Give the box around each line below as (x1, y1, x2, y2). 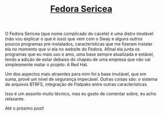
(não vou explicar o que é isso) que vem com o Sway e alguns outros (5, 36, 143, 42)
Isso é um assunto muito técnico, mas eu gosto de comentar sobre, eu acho (5, 91, 156, 97)
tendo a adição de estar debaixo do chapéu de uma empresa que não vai (5, 57, 151, 63)
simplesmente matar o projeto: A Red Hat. (5, 62, 88, 67)
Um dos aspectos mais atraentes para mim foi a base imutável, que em (5, 71, 147, 77)
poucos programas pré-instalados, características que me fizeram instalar (5, 41, 153, 47)
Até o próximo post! (5, 105, 44, 111)
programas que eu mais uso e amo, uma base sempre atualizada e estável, (5, 51, 154, 57)
